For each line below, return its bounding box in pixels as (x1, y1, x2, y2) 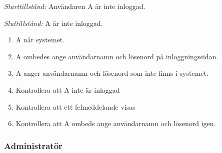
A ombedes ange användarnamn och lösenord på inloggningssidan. (15, 51, 218, 61)
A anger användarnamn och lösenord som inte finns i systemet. (15, 68, 208, 78)
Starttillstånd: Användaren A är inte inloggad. (4, 1, 145, 11)
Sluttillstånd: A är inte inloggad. (4, 17, 103, 28)
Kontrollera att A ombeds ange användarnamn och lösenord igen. (15, 118, 216, 129)
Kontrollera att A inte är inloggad (15, 84, 120, 95)
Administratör (4, 139, 62, 152)
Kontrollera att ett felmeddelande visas (15, 101, 135, 112)
